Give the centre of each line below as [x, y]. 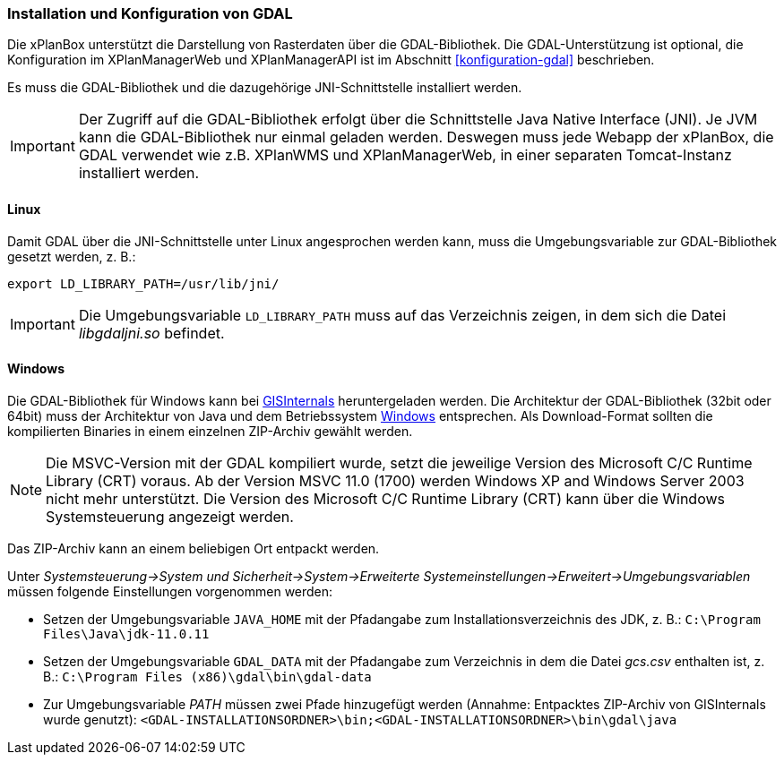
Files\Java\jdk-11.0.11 [126, 634]
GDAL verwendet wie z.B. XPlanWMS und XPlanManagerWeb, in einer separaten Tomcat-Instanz [405, 155]
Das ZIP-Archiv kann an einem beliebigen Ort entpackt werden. [194, 548]
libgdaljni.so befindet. [151, 333]
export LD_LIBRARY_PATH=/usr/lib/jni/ [143, 283]
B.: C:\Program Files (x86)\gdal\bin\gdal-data [207, 676]
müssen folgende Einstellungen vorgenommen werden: [170, 591]
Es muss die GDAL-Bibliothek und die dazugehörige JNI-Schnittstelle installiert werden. [265, 88]
